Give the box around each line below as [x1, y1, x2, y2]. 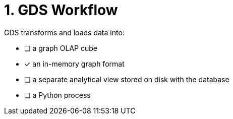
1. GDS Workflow [4, 2, 118, 19]
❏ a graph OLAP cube [24, 43, 97, 52]
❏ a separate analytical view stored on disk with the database [24, 75, 229, 84]
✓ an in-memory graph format [24, 59, 125, 68]
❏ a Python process [24, 90, 91, 99]
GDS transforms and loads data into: [4, 28, 125, 37]
